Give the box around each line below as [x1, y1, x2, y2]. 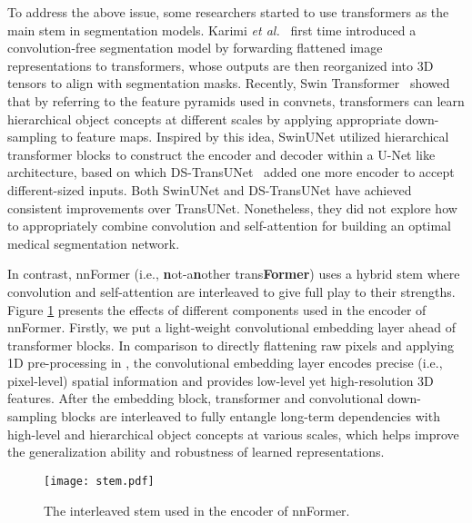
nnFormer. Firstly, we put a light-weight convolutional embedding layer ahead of [7, 318, 456, 337]
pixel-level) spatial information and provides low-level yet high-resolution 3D [7, 370, 434, 390]
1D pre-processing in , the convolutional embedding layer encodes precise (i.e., [7, 353, 443, 372]
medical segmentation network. [7, 233, 180, 252]
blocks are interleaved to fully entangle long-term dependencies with [61, 407, 440, 426]
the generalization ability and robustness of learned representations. [7, 442, 385, 461]
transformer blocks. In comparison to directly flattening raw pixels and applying [7, 335, 454, 354]
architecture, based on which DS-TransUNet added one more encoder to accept [7, 163, 455, 182]
